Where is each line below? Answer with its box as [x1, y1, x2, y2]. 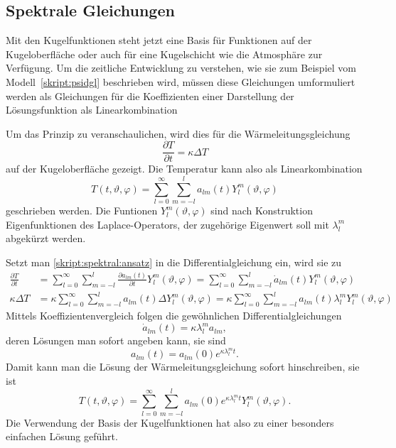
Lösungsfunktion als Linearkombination [6, 102, 178, 117]
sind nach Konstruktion [210, 203, 313, 218]
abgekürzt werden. [6, 231, 86, 246]
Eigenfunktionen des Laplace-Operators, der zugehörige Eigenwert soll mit [6, 217, 329, 231]
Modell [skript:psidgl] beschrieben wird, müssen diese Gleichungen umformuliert [6, 74, 355, 89]
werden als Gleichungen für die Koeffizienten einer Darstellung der [6, 88, 294, 103]
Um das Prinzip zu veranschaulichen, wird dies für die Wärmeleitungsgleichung [6, 126, 350, 141]
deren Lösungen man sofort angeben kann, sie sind [6, 333, 226, 348]
